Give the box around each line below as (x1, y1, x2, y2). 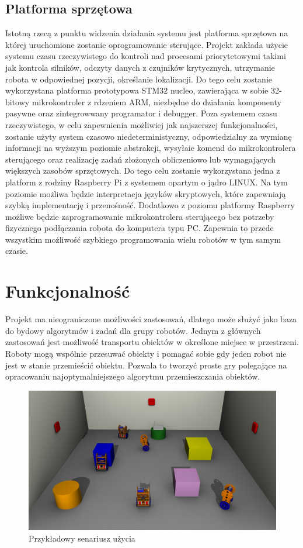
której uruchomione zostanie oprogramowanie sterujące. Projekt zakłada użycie (5, 38, 288, 50)
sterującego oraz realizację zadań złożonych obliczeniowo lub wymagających (5, 153, 276, 165)
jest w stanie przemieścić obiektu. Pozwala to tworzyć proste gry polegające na (5, 359, 287, 371)
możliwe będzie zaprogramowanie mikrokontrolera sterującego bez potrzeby (5, 210, 274, 222)
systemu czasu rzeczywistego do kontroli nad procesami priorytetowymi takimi (5, 50, 286, 62)
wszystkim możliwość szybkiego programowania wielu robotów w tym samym (5, 233, 281, 245)
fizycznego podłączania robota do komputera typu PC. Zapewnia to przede (5, 222, 274, 234)
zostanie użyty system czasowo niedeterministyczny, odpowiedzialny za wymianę (5, 130, 292, 142)
